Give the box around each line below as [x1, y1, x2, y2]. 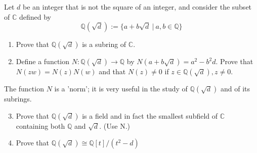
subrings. [4, 93, 32, 104]
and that [99, 66, 126, 77]
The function [4, 83, 44, 94]
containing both [16, 120, 65, 131]
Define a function [16, 56, 70, 67]
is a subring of [82, 39, 126, 49]
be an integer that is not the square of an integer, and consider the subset [23, 2, 252, 12]
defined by [19, 11, 51, 22]
